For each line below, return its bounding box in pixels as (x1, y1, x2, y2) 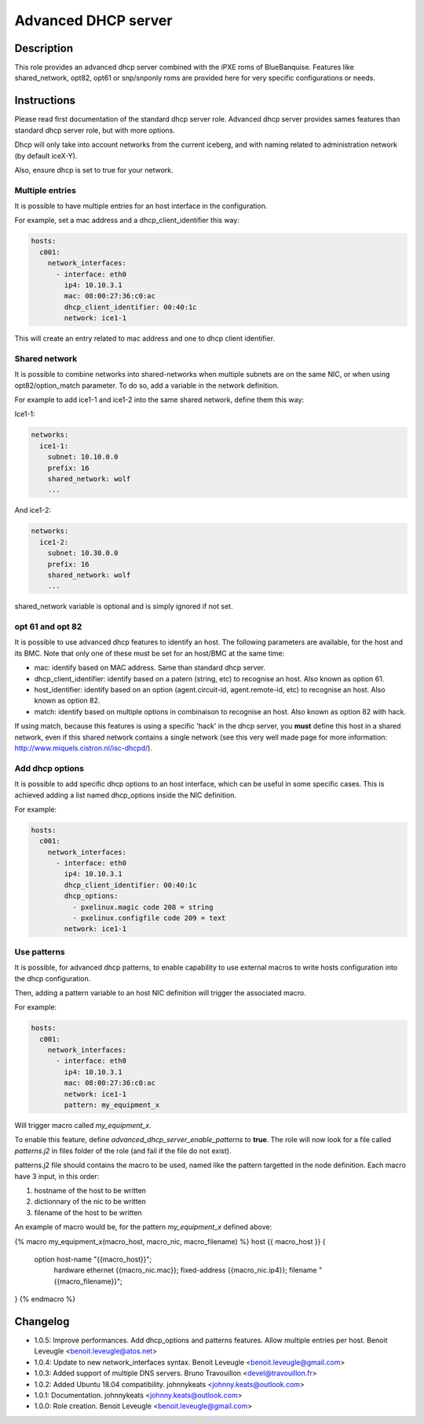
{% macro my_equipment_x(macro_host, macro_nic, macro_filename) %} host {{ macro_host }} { (14, 1236, 326, 1246)
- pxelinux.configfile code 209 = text (71, 914, 226, 922)
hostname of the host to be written (34, 1185, 147, 1195)
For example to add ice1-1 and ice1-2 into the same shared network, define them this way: (14, 395, 305, 404)
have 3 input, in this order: (14, 1171, 100, 1181)
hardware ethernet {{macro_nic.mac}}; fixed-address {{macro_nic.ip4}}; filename (53, 1265, 317, 1275)
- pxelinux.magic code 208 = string (71, 903, 214, 911)
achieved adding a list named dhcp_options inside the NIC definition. (14, 790, 237, 800)
